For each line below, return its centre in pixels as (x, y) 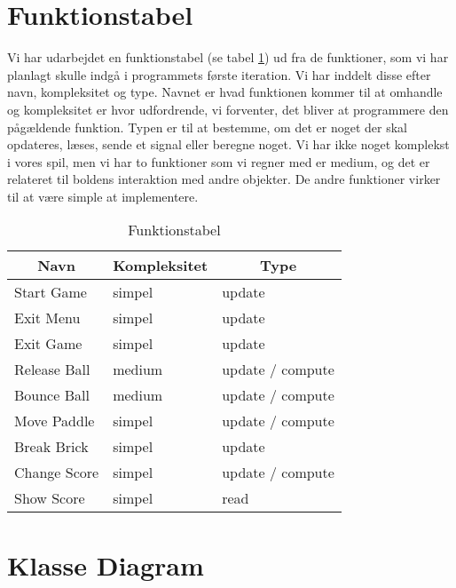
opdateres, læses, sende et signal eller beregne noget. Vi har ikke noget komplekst (228, 144)
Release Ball (52, 369)
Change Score (57, 473)
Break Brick (51, 447)
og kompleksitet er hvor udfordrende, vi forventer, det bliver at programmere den (228, 109)
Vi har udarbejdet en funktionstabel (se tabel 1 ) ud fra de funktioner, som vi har (228, 57)
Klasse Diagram (106, 564)
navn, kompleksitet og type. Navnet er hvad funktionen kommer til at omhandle (225, 92)
